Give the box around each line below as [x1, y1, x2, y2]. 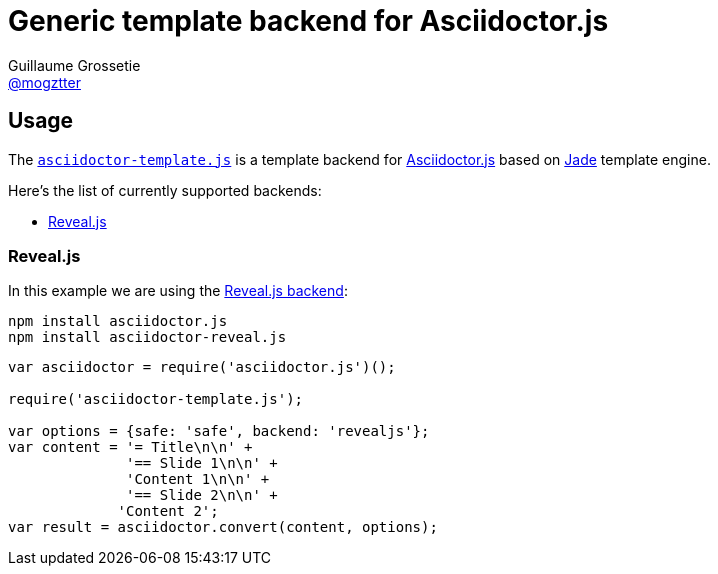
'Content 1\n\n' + [126, 471, 270, 488]
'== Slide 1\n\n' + [126, 455, 278, 472]
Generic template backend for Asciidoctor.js [8, 4, 609, 38]
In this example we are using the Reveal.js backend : [8, 282, 348, 300]
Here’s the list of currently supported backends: [8, 181, 322, 199]
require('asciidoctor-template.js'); [8, 391, 304, 408]
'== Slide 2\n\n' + [126, 487, 278, 504]
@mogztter [8, 73, 81, 91]
